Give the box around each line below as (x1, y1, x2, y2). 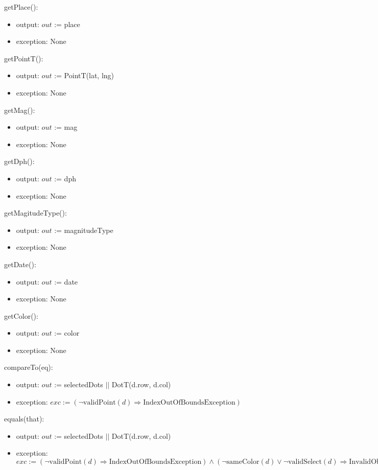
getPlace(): (4, 2, 38, 12)
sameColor (226, 458, 259, 466)
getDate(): (4, 258, 36, 269)
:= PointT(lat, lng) (54, 70, 114, 81)
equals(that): (4, 413, 44, 424)
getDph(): (4, 156, 35, 167)
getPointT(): (4, 53, 43, 63)
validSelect (288, 458, 322, 466)
